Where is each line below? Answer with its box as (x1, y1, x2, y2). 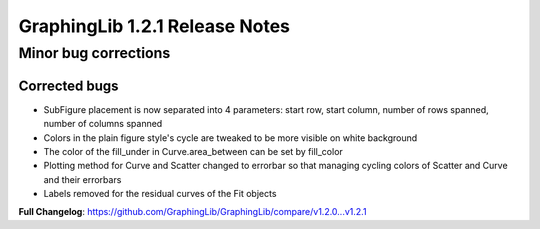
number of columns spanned (43, 118, 163, 130)
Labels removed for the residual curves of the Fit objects (43, 188, 277, 200)
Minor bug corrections (18, 44, 171, 62)
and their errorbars (43, 173, 122, 185)
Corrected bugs (18, 77, 119, 94)
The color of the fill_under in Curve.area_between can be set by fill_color (43, 145, 344, 157)
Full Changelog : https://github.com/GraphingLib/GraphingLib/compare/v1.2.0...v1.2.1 (18, 206, 367, 218)
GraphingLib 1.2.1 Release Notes (18, 15, 290, 37)
